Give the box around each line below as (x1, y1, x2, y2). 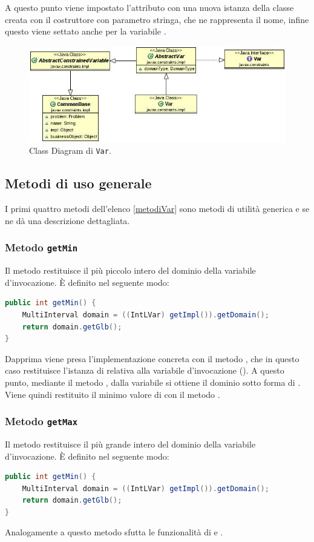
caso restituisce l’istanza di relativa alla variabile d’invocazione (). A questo (5, 364, 284, 377)
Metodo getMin (5, 240, 78, 255)
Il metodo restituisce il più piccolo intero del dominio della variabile (5, 264, 256, 277)
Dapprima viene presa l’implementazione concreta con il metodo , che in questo (5, 352, 299, 365)
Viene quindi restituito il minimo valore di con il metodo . (5, 388, 220, 400)
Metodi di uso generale (5, 174, 152, 193)
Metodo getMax (5, 414, 78, 429)
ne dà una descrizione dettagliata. (5, 214, 130, 226)
